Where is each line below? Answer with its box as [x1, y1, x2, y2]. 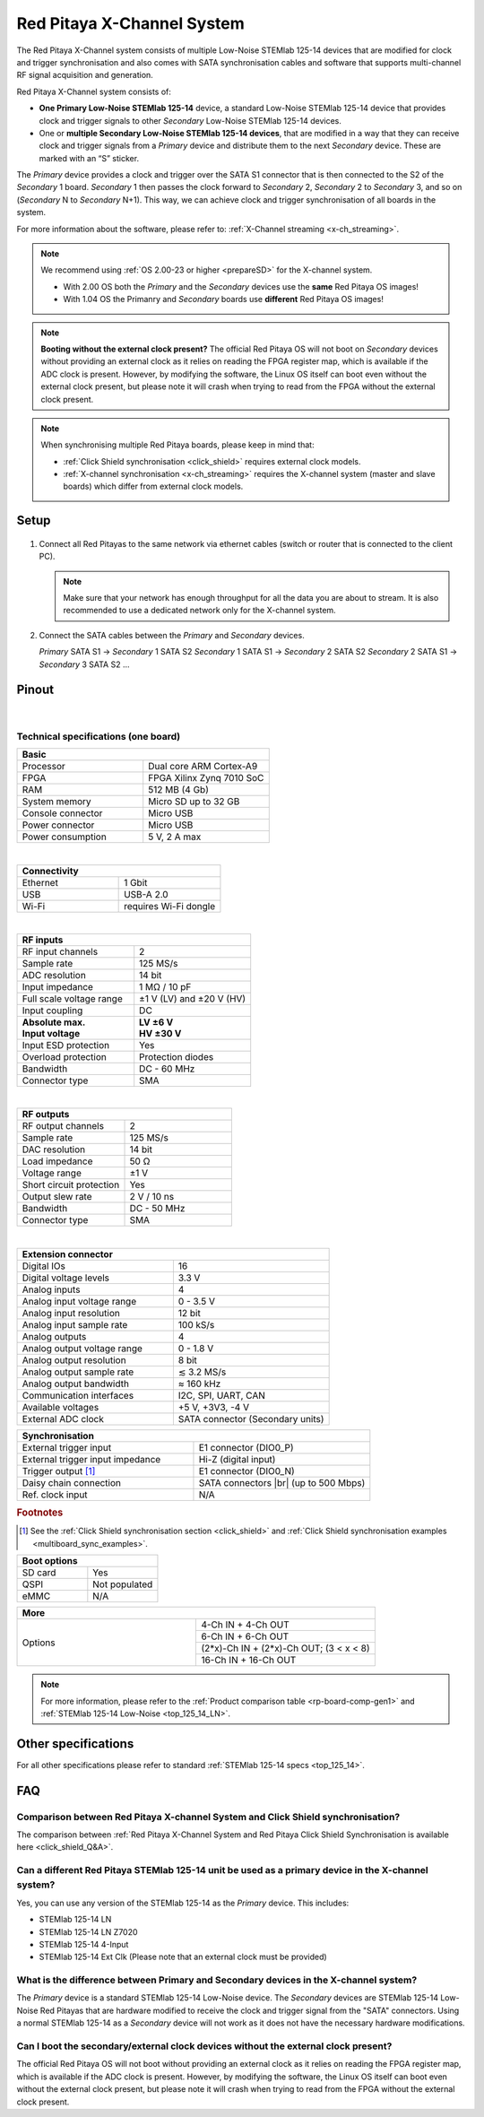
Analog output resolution [22, 1354, 126, 1367]
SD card [22, 1566, 56, 1579]
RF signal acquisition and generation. [16, 70, 154, 81]
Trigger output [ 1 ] [22, 1464, 96, 1477]
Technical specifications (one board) [16, 730, 181, 742]
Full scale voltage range [22, 992, 123, 1004]
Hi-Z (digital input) [198, 1453, 276, 1465]
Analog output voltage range [22, 1341, 143, 1354]
